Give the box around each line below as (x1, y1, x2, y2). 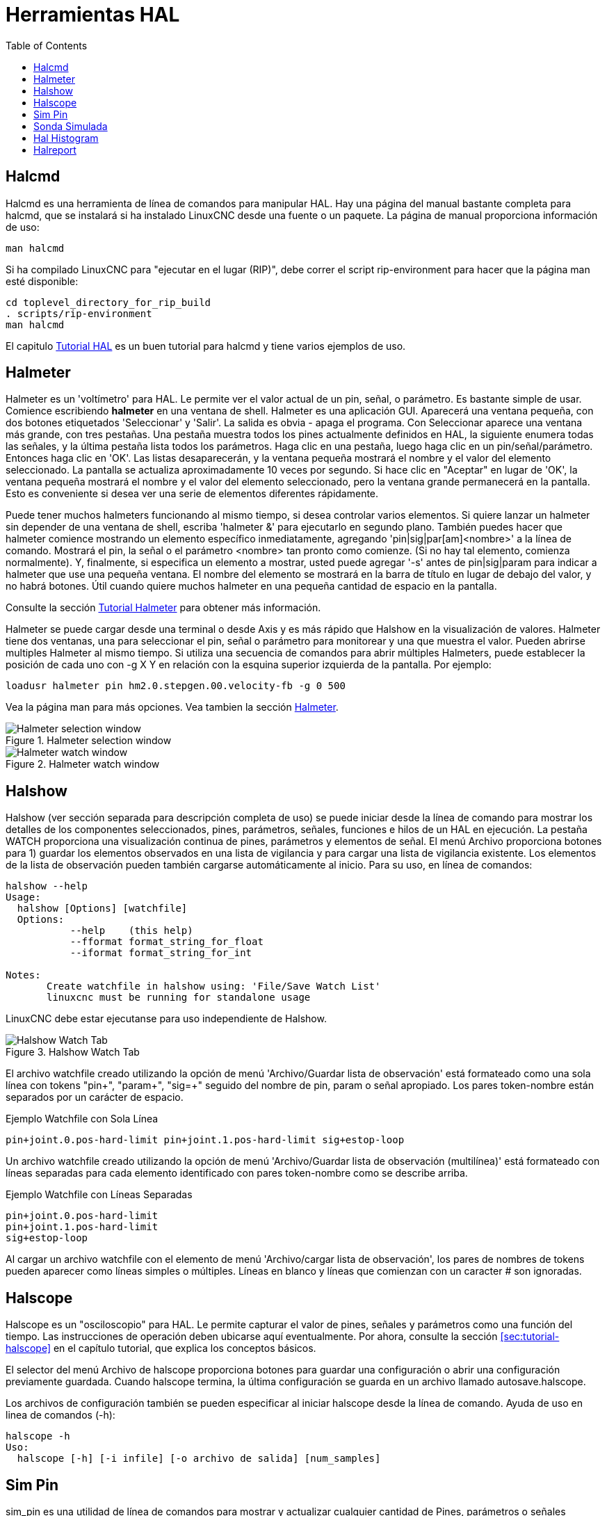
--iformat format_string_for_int (70, 947, 252, 959)
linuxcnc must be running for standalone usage (47, 992, 311, 1003)
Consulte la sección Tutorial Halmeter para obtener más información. (6, 602, 321, 614)
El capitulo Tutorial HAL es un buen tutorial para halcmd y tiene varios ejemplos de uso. (6, 339, 406, 352)
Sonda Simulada (33, 120, 108, 132)
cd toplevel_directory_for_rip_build (6, 296, 211, 308)
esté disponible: (6, 275, 79, 287)
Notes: (6, 969, 41, 981)
